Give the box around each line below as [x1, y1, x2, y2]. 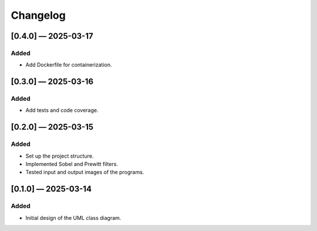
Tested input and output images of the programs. [25, 169, 144, 176]
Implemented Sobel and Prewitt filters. [25, 161, 119, 168]
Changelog [11, 9, 66, 22]
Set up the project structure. [25, 152, 94, 159]
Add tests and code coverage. [25, 107, 99, 114]
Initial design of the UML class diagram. [25, 214, 122, 221]
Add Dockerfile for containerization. [25, 62, 112, 69]
